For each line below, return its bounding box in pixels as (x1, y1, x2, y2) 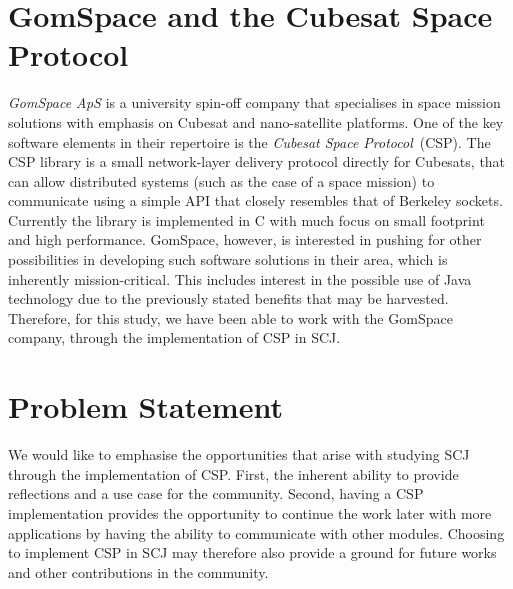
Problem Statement (8, 386, 283, 427)
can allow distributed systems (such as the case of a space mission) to (8, 170, 435, 191)
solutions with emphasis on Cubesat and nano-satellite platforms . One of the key (8, 111, 504, 132)
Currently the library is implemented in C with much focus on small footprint (8, 209, 485, 230)
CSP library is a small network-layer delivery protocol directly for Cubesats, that (8, 151, 506, 172)
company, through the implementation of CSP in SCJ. (8, 327, 341, 348)
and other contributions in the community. (8, 561, 269, 582)
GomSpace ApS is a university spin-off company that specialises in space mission (8, 92, 501, 113)
